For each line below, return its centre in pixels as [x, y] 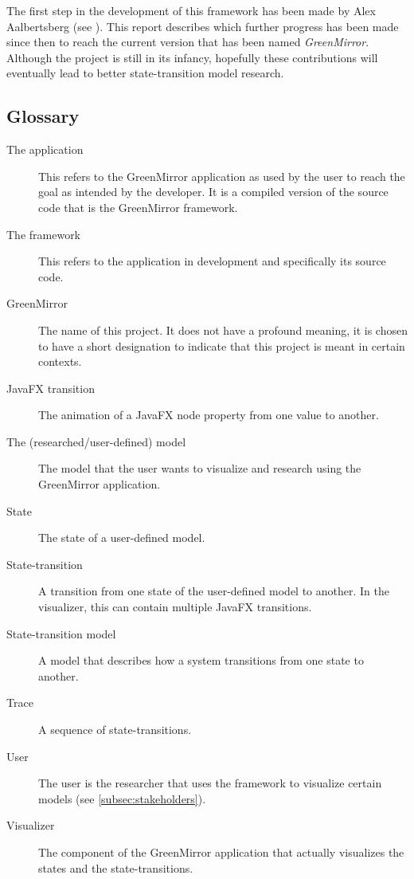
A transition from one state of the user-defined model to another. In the [214, 591]
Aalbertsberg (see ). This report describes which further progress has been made [203, 26]
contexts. [60, 361]
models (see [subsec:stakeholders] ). [122, 798]
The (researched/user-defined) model [96, 441]
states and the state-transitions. [116, 867]
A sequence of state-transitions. [115, 730]
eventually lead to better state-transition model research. [145, 73]
